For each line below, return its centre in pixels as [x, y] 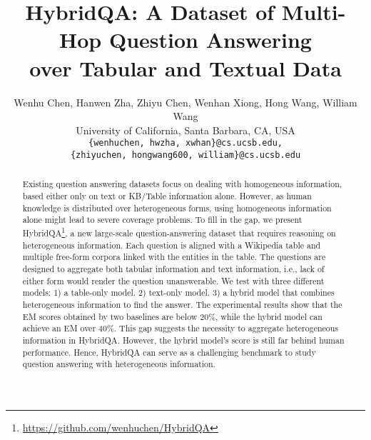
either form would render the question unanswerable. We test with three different [173, 280]
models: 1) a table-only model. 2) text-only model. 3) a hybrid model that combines [178, 292]
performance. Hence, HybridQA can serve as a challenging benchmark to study [169, 352]
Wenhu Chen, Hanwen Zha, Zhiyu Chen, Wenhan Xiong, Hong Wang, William [185, 102]
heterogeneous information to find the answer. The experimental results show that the [182, 304]
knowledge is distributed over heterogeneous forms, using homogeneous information [177, 207]
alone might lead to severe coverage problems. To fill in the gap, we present [162, 220]
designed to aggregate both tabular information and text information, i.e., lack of [173, 268]
